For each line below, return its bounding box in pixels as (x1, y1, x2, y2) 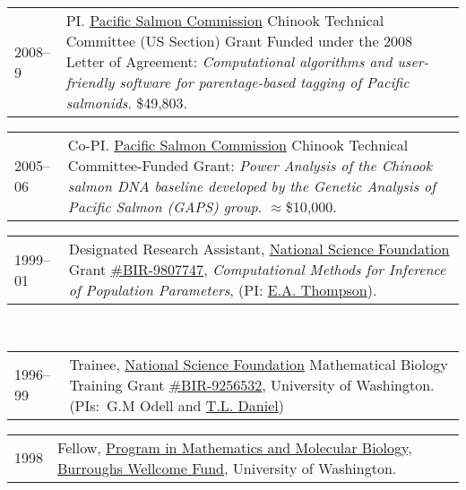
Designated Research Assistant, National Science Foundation (68, 238, 450, 259)
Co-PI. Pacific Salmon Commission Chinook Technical (67, 134, 409, 155)
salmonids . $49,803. (65, 92, 188, 113)
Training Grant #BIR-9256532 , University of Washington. (69, 374, 435, 395)
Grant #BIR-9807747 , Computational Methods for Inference (68, 259, 446, 279)
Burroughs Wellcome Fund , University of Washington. (57, 457, 397, 478)
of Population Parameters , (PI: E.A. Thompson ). (68, 279, 377, 300)
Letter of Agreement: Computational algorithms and (65, 51, 393, 72)
